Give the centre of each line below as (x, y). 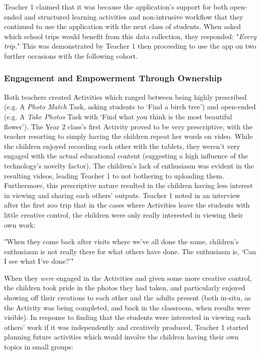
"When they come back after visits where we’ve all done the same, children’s (121, 241)
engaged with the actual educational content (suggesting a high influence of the (126, 156)
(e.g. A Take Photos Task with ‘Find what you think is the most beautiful (118, 116)
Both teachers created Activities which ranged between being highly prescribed (125, 97)
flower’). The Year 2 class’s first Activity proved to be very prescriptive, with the (128, 126)
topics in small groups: (39, 347)
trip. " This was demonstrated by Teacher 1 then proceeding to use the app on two (130, 46)
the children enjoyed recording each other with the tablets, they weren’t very (122, 146)
